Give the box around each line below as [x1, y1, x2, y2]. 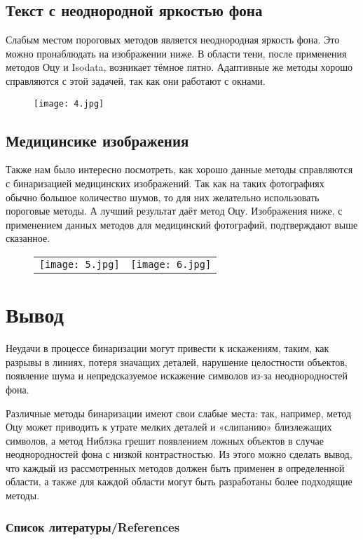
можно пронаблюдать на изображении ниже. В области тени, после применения [6, 46, 347, 60]
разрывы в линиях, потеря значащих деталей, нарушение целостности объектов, [6, 354, 348, 369]
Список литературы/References [6, 518, 180, 535]
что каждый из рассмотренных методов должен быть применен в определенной [6, 460, 345, 475]
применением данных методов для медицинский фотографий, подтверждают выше [6, 217, 358, 231]
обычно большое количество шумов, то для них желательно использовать [6, 189, 320, 204]
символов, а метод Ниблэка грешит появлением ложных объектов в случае [6, 433, 324, 447]
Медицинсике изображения [6, 129, 189, 151]
